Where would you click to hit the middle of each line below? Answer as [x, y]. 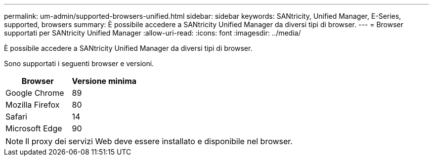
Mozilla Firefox [33, 105]
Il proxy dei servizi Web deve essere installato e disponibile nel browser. [159, 141]
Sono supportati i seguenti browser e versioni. [79, 63]
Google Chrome [35, 93]
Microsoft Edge [34, 128]
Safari [16, 117]
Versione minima [104, 81]
